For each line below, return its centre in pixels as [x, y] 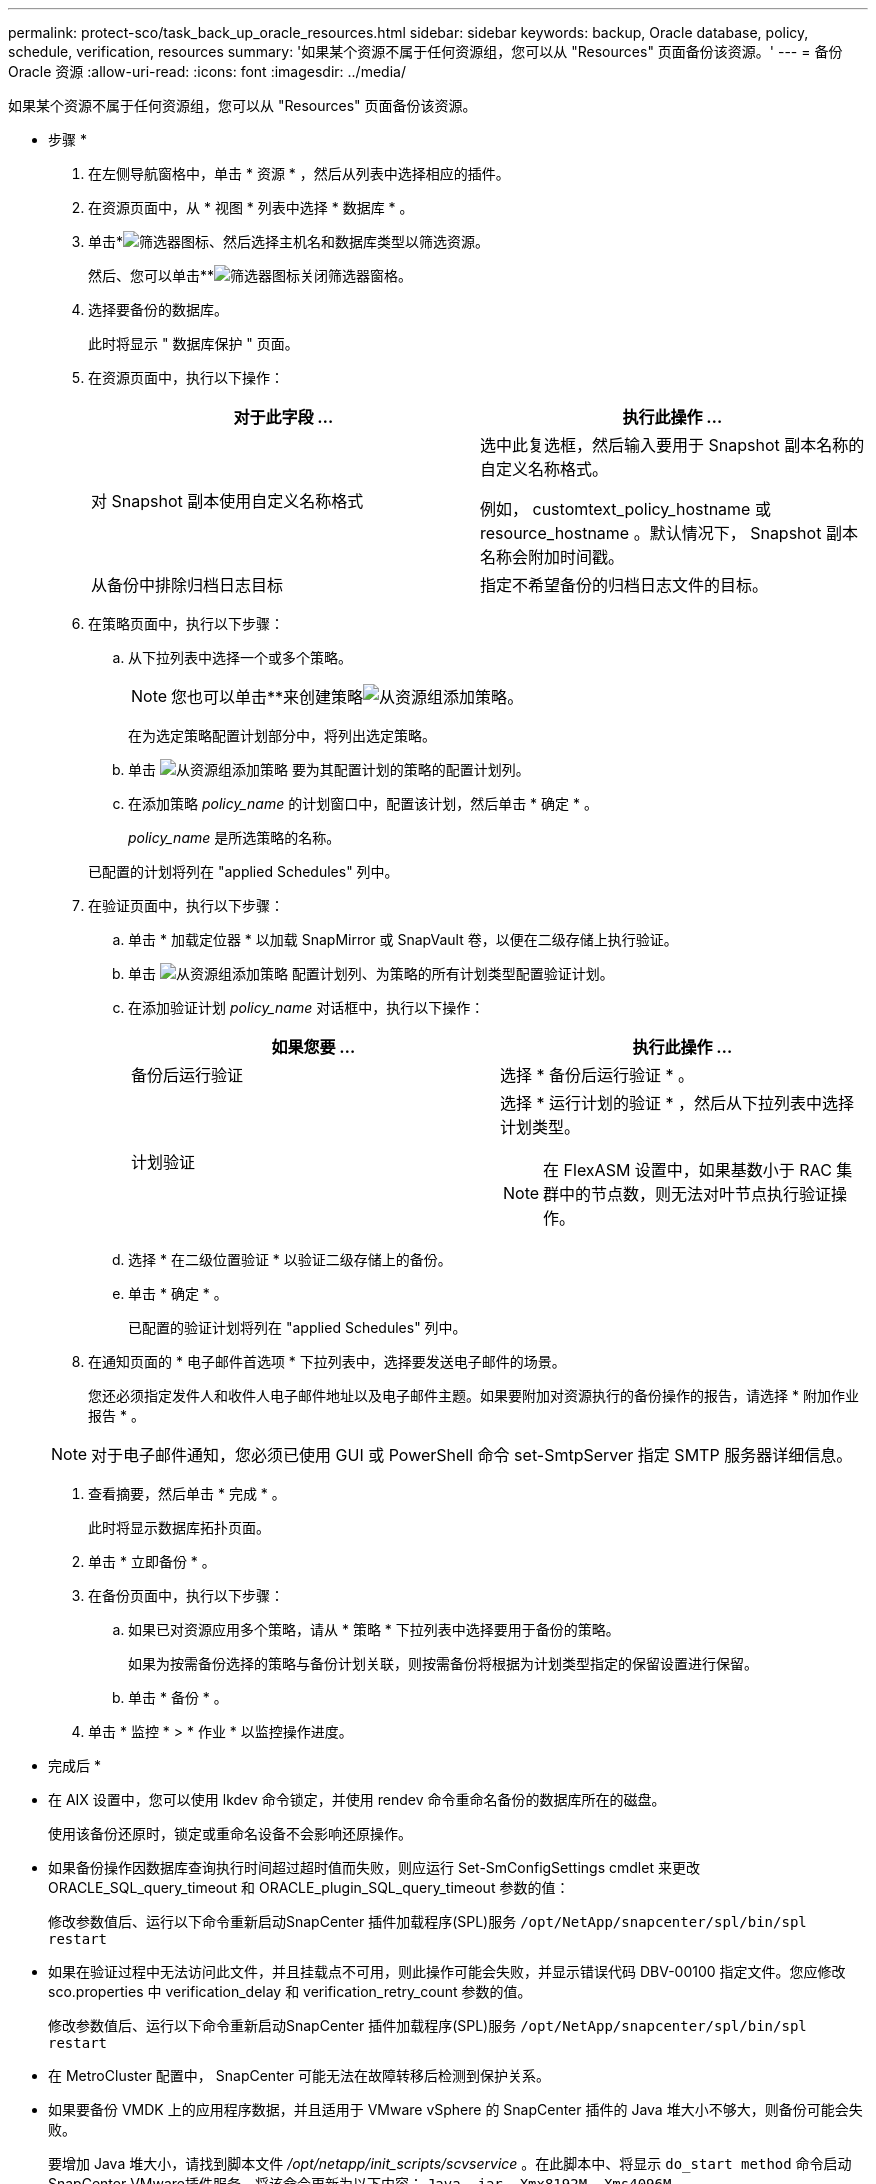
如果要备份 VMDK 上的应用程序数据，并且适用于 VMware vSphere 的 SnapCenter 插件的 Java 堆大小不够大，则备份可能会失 [455, 2109]
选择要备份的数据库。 [158, 309]
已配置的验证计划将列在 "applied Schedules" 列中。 [297, 1327]
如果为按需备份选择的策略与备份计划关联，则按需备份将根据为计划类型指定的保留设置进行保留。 [443, 1663]
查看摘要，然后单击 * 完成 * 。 [187, 1493]
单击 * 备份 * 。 [178, 1697]
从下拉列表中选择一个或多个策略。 [240, 657]
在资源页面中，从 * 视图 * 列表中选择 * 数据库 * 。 [251, 207]
